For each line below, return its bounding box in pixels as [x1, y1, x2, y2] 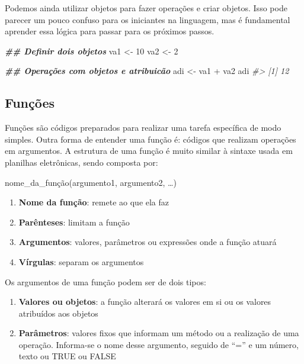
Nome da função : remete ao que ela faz [18, 196, 169, 208]
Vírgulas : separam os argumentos [18, 255, 144, 268]
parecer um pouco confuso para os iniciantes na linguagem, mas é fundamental [5, 13, 290, 25]
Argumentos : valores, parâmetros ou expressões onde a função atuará [18, 236, 277, 248]
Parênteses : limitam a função [18, 215, 130, 228]
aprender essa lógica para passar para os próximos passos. [5, 25, 215, 37]
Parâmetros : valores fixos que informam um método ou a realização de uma [18, 327, 299, 339]
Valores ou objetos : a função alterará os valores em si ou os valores [18, 295, 271, 308]
